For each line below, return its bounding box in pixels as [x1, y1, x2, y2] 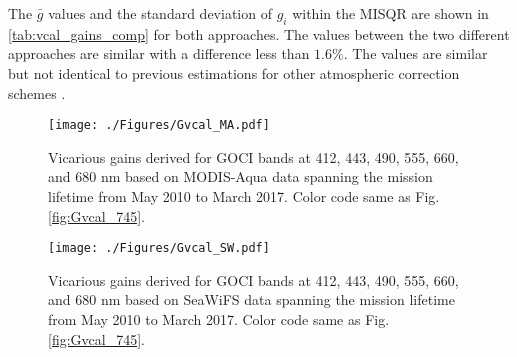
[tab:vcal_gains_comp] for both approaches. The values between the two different [8, 23, 510, 44]
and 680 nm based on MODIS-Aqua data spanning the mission [48, 166, 433, 187]
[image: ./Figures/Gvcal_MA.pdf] [48, 118, 270, 133]
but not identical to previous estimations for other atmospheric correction [8, 62, 460, 83]
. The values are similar [343, 43, 488, 64]
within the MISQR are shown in [292, 3, 489, 23]
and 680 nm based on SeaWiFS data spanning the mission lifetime [48, 289, 455, 310]
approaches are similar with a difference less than [8, 43, 310, 64]
